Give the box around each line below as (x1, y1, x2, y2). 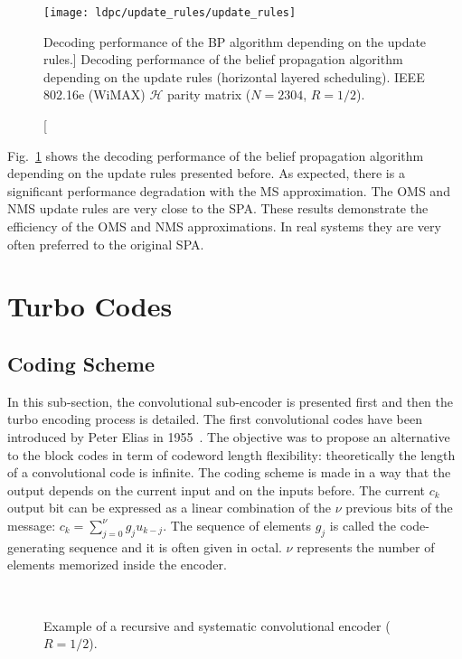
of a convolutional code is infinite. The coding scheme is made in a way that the (7, 463, 451, 482)
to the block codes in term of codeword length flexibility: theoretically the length (7, 445, 456, 464)
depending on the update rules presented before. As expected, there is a (7, 164, 405, 183)
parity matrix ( (167, 85, 251, 104)
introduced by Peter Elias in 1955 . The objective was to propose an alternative (7, 427, 450, 446)
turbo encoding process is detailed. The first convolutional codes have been (7, 410, 423, 428)
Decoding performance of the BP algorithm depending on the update (43, 32, 427, 51)
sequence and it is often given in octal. (69, 537, 282, 556)
